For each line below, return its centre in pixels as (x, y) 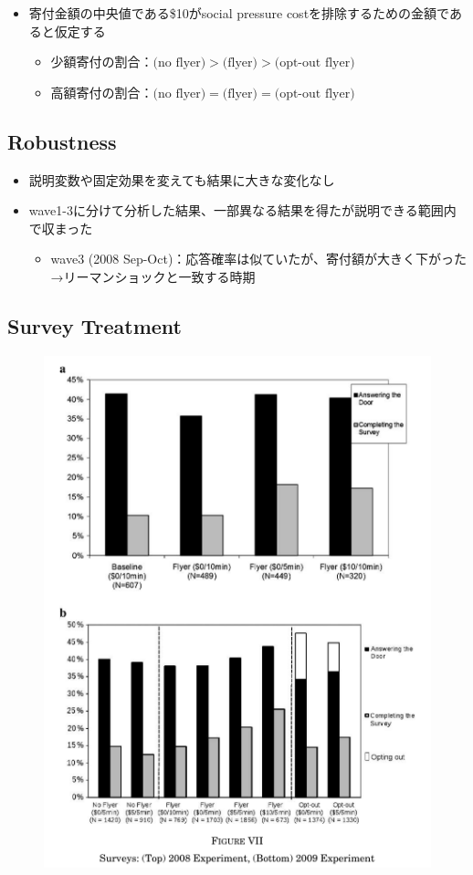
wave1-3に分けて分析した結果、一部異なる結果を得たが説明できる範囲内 (242, 210)
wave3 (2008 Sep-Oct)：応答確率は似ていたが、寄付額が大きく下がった (259, 259)
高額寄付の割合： (102, 92)
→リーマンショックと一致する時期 (153, 276)
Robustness (62, 141)
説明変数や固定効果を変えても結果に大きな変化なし (182, 179)
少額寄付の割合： (102, 62)
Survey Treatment (95, 325)
